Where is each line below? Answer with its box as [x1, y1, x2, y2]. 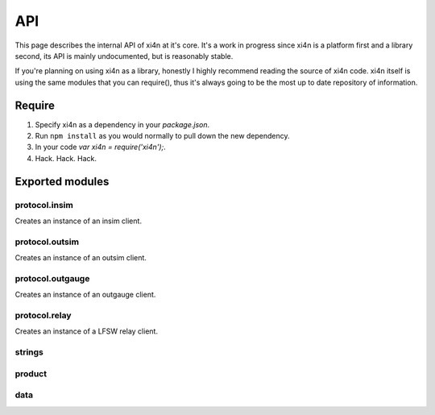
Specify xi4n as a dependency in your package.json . [35, 119, 210, 129]
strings [14, 347, 44, 358]
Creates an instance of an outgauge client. [14, 290, 156, 300]
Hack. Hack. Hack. [35, 153, 97, 163]
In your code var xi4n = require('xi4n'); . [35, 142, 167, 152]
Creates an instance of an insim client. [14, 216, 143, 226]
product [14, 367, 48, 379]
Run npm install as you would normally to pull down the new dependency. [35, 131, 290, 141]
